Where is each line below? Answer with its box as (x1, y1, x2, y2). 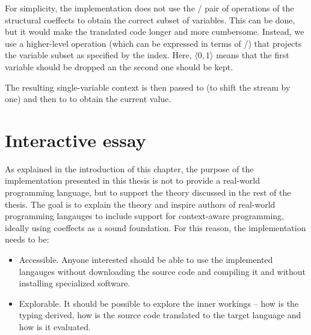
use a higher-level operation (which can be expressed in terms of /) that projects (5, 37, 302, 49)
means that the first (216, 49, 289, 61)
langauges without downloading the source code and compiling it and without (19, 265, 306, 277)
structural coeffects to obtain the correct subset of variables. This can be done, (5, 13, 295, 26)
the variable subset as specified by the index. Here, (5, 49, 192, 61)
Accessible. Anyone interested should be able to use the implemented (19, 253, 273, 266)
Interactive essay (5, 127, 146, 152)
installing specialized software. (19, 277, 131, 289)
